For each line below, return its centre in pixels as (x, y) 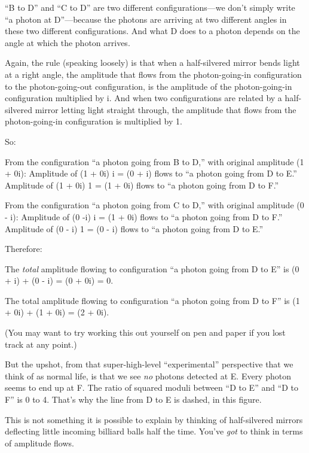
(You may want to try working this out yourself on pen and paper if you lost (145, 332)
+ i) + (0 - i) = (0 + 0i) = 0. (59, 280)
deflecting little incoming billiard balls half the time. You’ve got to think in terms (154, 431)
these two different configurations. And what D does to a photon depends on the (152, 31)
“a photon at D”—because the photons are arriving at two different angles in (146, 19)
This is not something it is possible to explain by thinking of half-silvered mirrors (154, 419)
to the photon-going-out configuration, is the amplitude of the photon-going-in (149, 86)
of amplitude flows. (39, 443)
